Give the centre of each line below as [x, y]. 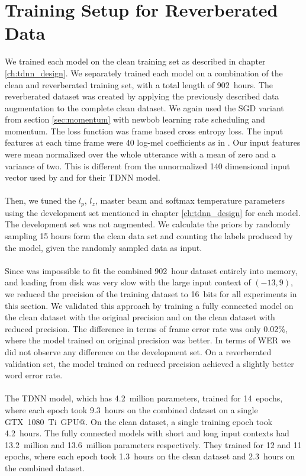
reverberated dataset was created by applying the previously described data [142, 96]
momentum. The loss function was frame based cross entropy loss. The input [144, 131]
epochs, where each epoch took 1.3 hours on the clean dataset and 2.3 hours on [150, 456]
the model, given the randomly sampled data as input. [104, 247]
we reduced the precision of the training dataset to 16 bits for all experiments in [151, 294]
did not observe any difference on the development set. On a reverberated [138, 352]
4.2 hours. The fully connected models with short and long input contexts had [147, 433]
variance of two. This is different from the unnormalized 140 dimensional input [148, 165]
